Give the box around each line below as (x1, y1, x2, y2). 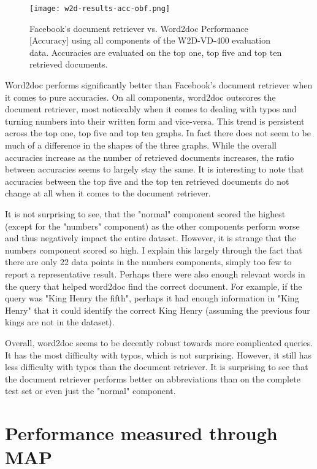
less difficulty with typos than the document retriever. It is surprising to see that (5, 360, 308, 373)
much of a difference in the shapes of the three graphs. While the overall (5, 139, 277, 151)
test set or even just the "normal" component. (5, 384, 176, 397)
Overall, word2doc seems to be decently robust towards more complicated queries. (5, 336, 313, 349)
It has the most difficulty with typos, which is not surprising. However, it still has (5, 348, 312, 361)
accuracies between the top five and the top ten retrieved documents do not (5, 174, 289, 187)
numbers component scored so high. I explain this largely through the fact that (5, 243, 302, 256)
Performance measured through (5, 421, 278, 446)
